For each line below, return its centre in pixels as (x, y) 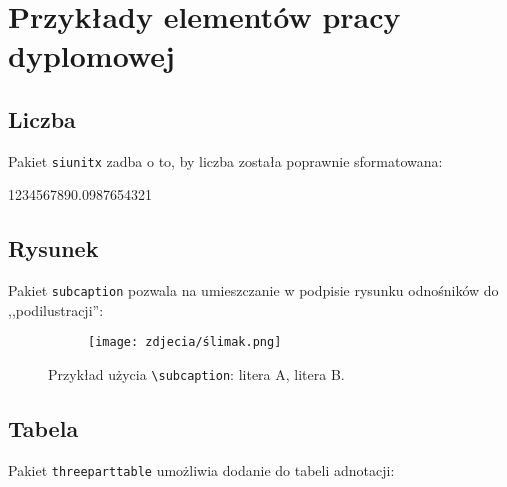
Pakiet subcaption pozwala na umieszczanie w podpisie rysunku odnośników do (253, 290)
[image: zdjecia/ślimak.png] (185, 342)
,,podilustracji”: (56, 309)
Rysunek (53, 248)
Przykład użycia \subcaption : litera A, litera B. (196, 374)
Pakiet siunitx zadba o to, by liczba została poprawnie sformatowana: (225, 160)
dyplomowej (91, 55)
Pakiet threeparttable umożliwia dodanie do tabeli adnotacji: (201, 469)
